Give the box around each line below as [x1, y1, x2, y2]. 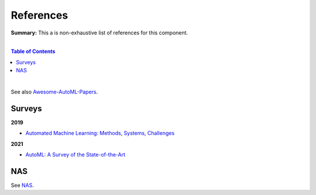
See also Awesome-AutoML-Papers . [11, 88, 98, 95]
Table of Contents [11, 48, 56, 55]
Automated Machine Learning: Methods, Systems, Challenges [25, 130, 175, 137]
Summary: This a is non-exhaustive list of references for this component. [11, 29, 188, 36]
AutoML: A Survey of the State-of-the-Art [25, 151, 126, 158]
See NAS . [11, 182, 35, 189]
